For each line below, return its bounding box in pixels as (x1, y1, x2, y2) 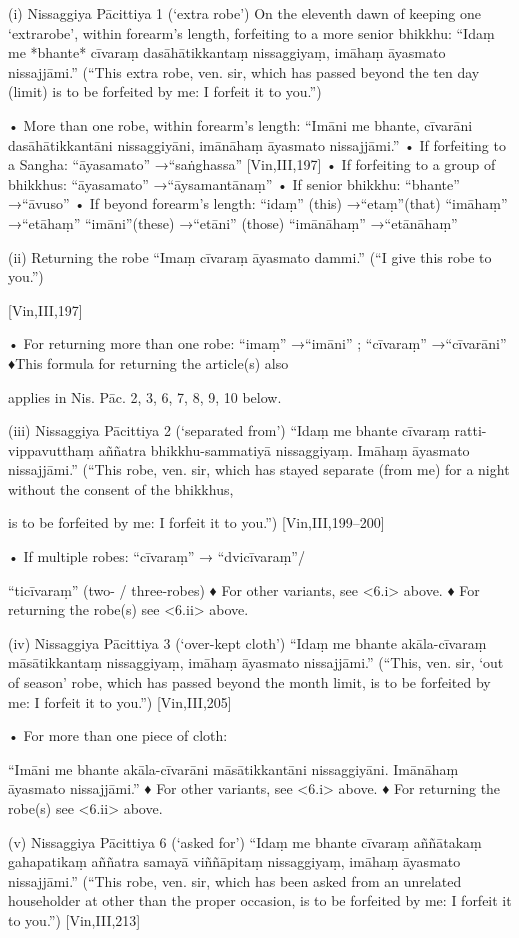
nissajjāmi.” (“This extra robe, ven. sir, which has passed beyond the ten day (8, 61, 480, 82)
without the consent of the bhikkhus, (8, 478, 234, 499)
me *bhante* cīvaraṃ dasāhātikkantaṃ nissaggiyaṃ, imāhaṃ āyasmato (8, 42, 446, 63)
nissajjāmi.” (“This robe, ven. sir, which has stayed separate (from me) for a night (8, 459, 510, 480)
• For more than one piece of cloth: (8, 725, 228, 746)
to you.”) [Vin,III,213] (8, 909, 141, 930)
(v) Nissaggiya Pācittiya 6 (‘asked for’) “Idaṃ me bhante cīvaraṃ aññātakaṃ (8, 831, 482, 852)
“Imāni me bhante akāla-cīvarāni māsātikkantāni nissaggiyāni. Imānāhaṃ (8, 758, 459, 779)
